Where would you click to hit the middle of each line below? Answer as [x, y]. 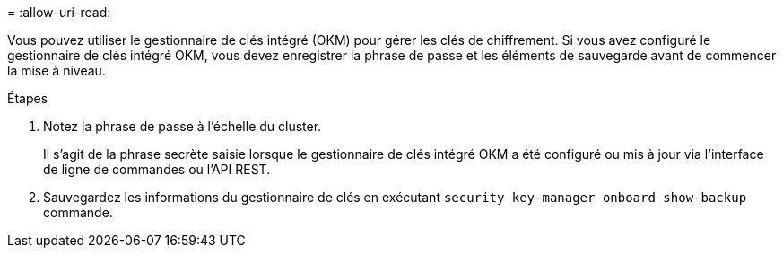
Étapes [28, 98]
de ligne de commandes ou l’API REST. [157, 169]
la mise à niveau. [57, 70]
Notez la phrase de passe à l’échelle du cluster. [183, 126]
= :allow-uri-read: [59, 12]
